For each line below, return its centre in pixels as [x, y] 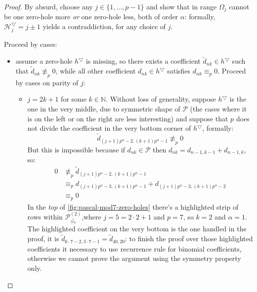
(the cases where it [218, 109]
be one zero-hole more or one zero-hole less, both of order [91, 17]
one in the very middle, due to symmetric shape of [104, 109]
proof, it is [43, 238]
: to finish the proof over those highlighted [189, 238]
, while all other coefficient [96, 71]
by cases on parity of [47, 82]
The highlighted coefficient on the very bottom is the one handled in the [137, 229]
